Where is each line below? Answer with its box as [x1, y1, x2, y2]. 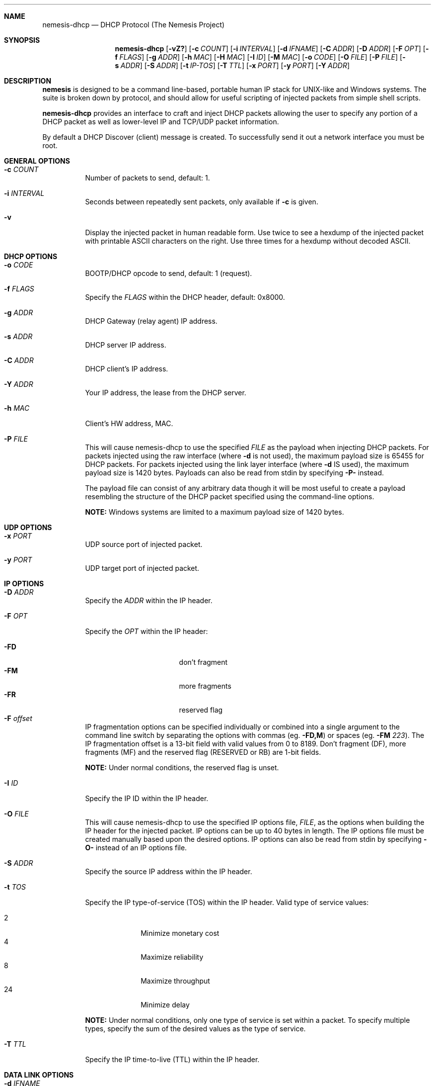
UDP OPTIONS [4, 523, 52, 532]
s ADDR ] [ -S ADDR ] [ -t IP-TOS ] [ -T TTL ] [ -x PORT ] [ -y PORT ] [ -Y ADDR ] [115, 61, 350, 70]
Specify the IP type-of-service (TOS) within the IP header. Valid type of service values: [85, 898, 369, 906]
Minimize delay [141, 1000, 190, 1009]
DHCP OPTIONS [4, 252, 58, 261]
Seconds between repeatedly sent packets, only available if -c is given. [85, 197, 318, 206]
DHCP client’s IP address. [85, 364, 168, 373]
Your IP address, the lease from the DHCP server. [85, 388, 246, 397]
